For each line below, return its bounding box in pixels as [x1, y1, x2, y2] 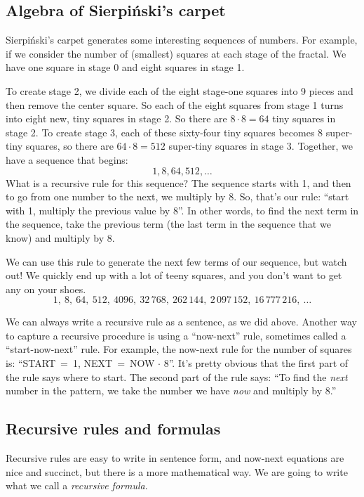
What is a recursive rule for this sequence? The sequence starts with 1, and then [6, 175, 351, 190]
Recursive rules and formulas [6, 418, 221, 439]
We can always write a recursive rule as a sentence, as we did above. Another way [6, 314, 357, 329]
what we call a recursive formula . [6, 478, 148, 493]
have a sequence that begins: [6, 152, 128, 167]
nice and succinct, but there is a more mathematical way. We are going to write [6, 464, 348, 479]
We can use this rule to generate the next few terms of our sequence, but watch [6, 254, 347, 269]
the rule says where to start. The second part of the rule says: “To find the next [6, 369, 348, 384]
